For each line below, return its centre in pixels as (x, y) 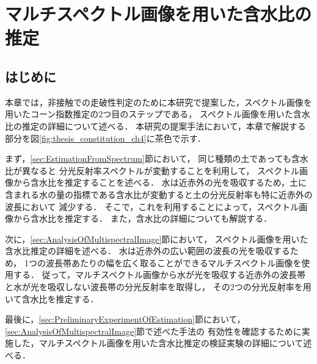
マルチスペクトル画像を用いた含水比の (158, 14)
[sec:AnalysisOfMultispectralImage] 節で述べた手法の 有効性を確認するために (153, 331)
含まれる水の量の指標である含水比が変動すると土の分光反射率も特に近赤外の (159, 194)
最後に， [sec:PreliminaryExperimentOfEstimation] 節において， (125, 319)
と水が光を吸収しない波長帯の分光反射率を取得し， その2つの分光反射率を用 (158, 287)
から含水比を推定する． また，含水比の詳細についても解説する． (143, 218)
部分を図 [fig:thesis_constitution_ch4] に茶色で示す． (106, 138)
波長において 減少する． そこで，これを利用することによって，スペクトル (152, 206)
